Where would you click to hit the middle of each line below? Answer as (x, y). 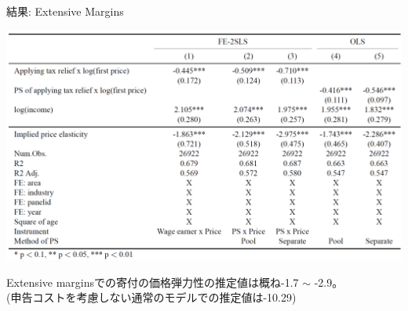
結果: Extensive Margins (65, 11)
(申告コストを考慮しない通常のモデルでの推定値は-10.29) (151, 297)
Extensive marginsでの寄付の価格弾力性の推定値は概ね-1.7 (153, 282)
